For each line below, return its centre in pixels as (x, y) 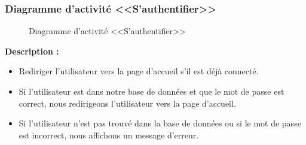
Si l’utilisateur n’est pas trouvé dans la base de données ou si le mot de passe (160, 123)
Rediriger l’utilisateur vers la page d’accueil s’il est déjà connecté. (139, 71)
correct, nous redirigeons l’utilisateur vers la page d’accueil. (127, 103)
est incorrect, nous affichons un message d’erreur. (109, 135)
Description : (32, 51)
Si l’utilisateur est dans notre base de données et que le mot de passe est (152, 91)
